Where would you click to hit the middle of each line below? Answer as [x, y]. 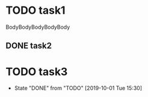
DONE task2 [29, 46]
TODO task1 [35, 10]
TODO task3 [37, 72]
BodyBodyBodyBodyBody [38, 27]
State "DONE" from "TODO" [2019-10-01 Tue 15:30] [78, 88]
